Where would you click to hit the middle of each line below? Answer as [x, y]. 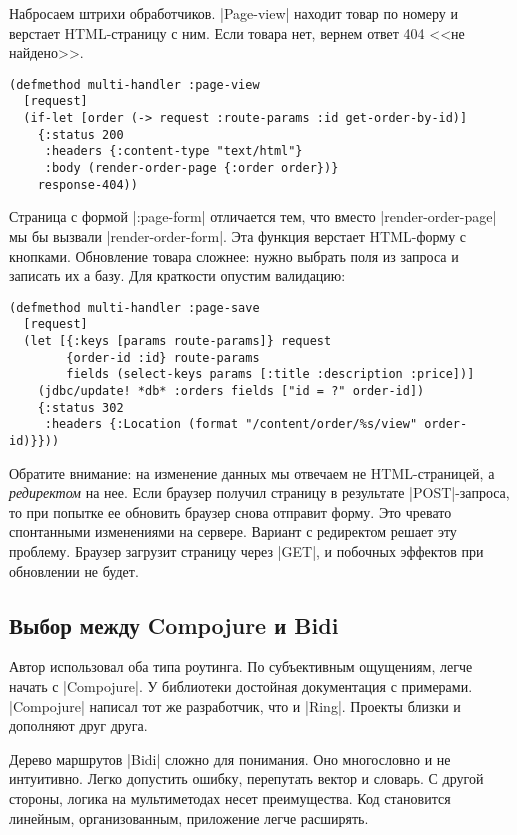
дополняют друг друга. [78, 725]
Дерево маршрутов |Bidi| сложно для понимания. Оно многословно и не [230, 758]
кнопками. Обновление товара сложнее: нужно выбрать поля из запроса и [234, 255]
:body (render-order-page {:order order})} [191, 168]
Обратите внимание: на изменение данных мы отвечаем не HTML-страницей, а [252, 472]
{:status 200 [80, 134]
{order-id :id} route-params [163, 357]
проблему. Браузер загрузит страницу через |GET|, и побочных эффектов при [246, 551]
